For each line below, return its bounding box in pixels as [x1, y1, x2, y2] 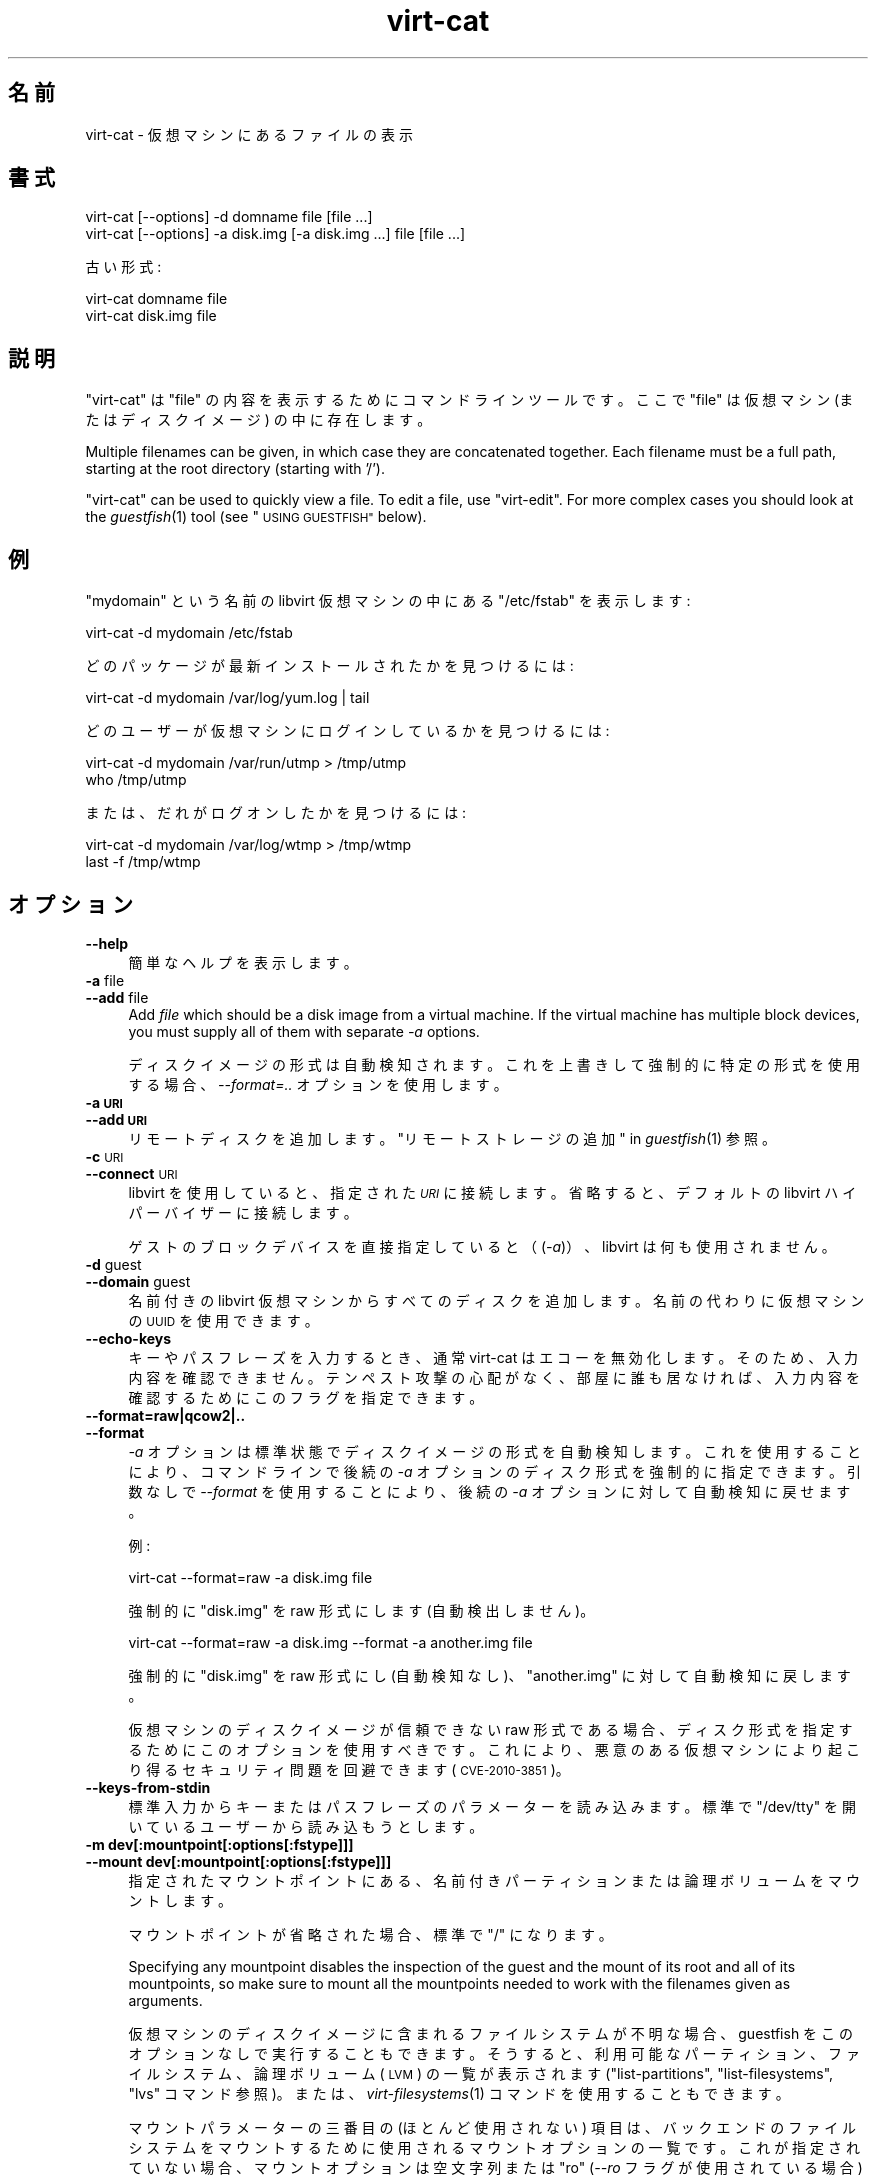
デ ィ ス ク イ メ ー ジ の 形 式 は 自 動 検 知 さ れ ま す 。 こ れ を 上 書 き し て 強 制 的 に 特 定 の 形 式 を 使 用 [128, 1055, 860, 1073]
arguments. [128, 1991, 203, 2009]
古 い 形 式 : [85, 258, 162, 276]
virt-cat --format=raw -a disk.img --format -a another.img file [128, 1633, 533, 1651]
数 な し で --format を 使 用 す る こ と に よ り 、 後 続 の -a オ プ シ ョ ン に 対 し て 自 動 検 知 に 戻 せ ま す [128, 1482, 851, 1500]
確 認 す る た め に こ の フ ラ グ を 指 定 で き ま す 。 [128, 1388, 484, 1406]
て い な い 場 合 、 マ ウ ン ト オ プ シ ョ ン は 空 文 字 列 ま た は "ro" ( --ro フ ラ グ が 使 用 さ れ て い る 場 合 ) [128, 2158, 863, 2176]
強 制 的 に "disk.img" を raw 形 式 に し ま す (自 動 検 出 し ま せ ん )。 [128, 1601, 595, 1619]
